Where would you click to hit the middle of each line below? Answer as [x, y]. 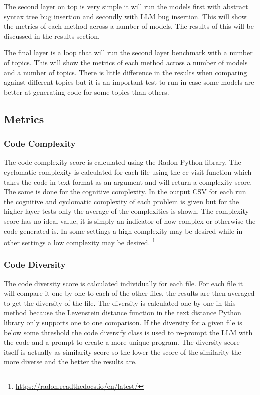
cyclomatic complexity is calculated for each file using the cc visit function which [128, 171]
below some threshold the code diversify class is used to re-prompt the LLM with [128, 332]
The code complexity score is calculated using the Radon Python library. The [123, 162]
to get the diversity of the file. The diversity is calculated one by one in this [120, 303]
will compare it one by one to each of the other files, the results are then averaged [129, 293]
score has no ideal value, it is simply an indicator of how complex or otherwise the [130, 221]
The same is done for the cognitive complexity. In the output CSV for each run [125, 191]
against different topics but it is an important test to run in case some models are [129, 82]
